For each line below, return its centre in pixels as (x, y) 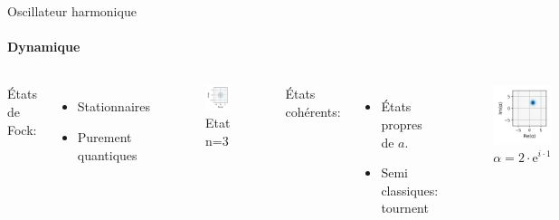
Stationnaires (114, 106)
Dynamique (44, 47)
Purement (104, 136)
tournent (405, 208)
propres (402, 124)
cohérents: (313, 111)
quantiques (107, 154)
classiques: (410, 190)
